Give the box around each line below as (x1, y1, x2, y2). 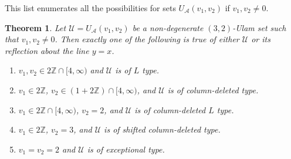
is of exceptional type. (87, 143, 165, 155)
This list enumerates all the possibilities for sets (5, 2, 176, 13)
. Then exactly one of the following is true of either (55, 33, 239, 45)
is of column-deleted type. (167, 83, 259, 96)
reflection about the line (5, 44, 89, 56)
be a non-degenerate (132, 21, 204, 33)
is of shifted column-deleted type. (104, 123, 221, 136)
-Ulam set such (232, 21, 286, 33)
